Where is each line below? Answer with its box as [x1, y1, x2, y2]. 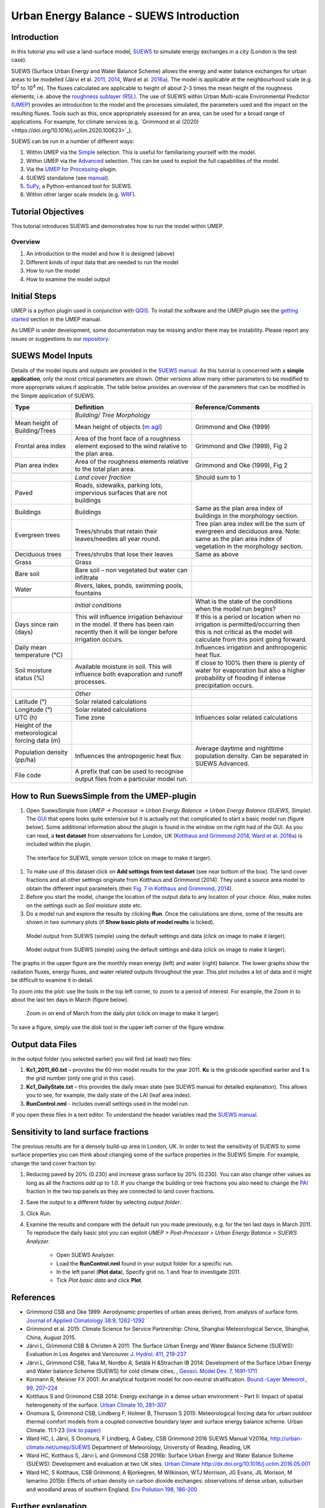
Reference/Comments [195, 403, 260, 411]
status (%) [14, 674, 45, 682]
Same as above [195, 550, 239, 559]
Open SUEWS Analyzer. [56, 1252, 116, 1259]
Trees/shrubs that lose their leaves [75, 550, 173, 559]
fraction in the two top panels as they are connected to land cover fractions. [26, 1187, 215, 1194]
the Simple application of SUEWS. [11, 392, 96, 399]
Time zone [75, 714, 105, 722]
